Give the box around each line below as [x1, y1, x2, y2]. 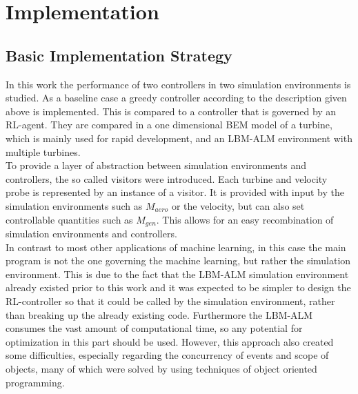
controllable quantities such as [6, 212, 133, 226]
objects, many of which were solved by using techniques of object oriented [6, 361, 317, 375]
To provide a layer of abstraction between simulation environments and [6, 158, 306, 173]
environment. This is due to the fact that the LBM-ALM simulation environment [6, 266, 349, 281]
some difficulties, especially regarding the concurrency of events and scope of [6, 348, 329, 362]
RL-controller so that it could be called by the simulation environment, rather [6, 293, 335, 308]
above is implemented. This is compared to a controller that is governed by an [6, 104, 337, 118]
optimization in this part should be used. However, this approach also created [6, 334, 334, 348]
